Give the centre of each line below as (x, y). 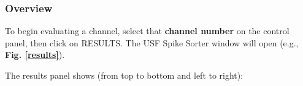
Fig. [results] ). (35, 55)
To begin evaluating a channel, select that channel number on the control (147, 31)
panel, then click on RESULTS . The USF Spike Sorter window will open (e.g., (152, 42)
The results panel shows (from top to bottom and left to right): (124, 75)
